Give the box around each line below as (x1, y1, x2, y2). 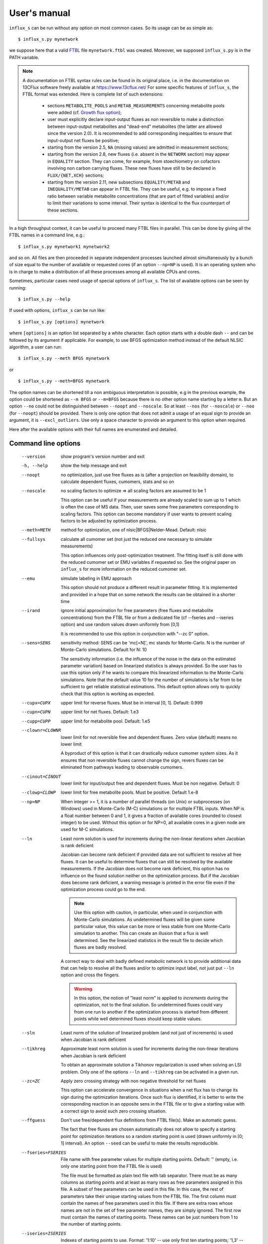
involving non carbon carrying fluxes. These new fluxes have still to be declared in (47, 165, 216, 171)
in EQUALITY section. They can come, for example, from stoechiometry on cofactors (47, 158, 220, 164)
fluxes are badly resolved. (74, 944, 127, 950)
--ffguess (21, 1117, 46, 1123)
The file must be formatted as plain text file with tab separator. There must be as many (61, 1172, 238, 1178)
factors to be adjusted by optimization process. (61, 518, 157, 524)
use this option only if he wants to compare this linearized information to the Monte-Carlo (61, 670, 244, 676)
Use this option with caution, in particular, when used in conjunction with (74, 910, 223, 916)
